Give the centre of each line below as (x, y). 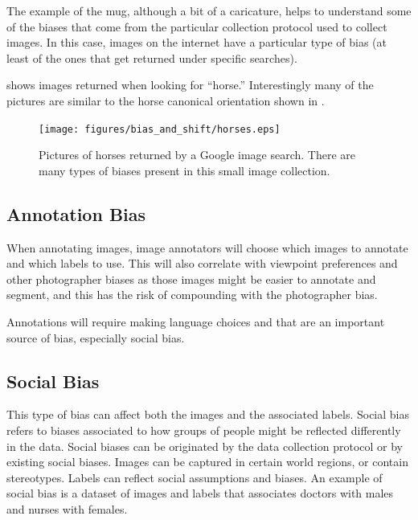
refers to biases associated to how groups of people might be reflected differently (204, 430)
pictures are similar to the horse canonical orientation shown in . (166, 100)
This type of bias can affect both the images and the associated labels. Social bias (208, 414)
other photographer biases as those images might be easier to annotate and (191, 278)
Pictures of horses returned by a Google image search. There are (197, 155)
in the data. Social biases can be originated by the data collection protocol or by (205, 446)
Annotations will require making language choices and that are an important (196, 321)
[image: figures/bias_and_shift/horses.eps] (160, 129)
